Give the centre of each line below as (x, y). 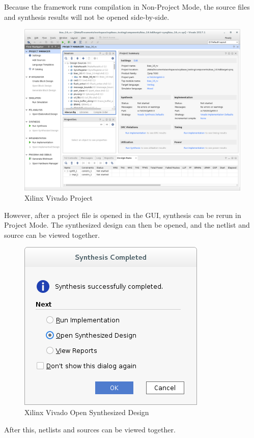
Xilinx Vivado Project (59, 197)
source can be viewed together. (52, 235)
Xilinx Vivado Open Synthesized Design (87, 412)
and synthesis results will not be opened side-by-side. (87, 17)
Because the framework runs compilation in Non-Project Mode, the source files (127, 7)
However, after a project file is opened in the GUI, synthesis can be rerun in (123, 215)
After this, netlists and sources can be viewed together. (90, 429)
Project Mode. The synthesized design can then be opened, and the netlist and (127, 225)
